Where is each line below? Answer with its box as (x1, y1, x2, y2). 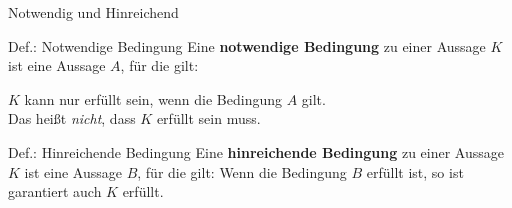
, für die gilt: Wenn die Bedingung (137, 161, 347, 182)
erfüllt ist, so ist (366, 161, 464, 182)
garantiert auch (8, 181, 102, 202)
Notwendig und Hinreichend (8, 2, 179, 22)
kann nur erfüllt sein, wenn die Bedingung (24, 88, 282, 109)
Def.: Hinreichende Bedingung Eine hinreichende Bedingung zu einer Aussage (8, 141, 505, 162)
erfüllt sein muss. (156, 108, 261, 129)
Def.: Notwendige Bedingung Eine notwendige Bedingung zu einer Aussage (8, 35, 486, 56)
